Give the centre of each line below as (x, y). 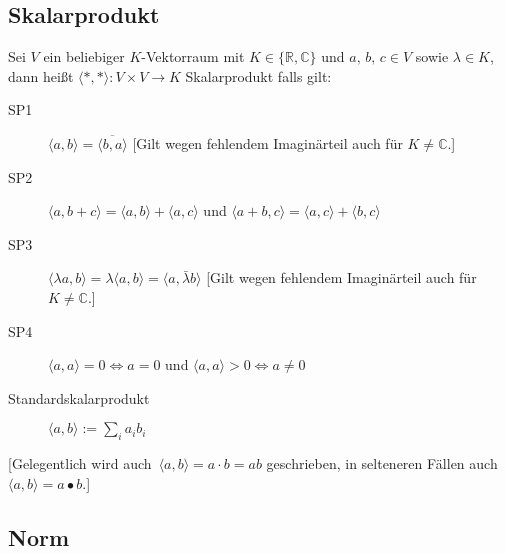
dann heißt (41, 75)
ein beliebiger (84, 56)
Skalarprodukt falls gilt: (258, 75)
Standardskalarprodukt (79, 397)
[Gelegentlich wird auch (80, 463)
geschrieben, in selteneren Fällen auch (382, 463)
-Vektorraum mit (193, 56)
